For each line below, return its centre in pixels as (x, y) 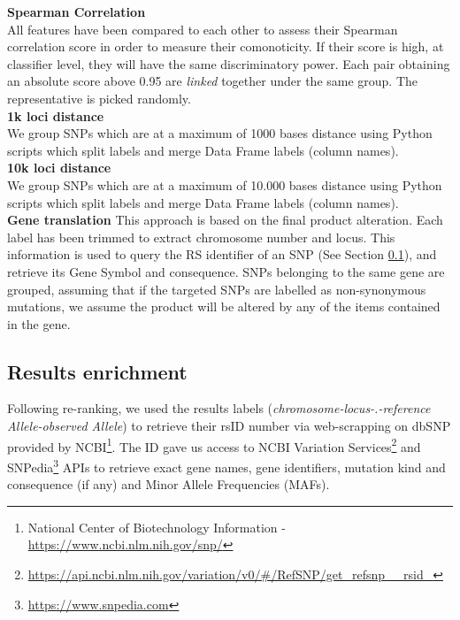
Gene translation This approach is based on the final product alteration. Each (225, 220)
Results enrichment (97, 371)
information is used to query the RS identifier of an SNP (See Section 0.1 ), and (222, 254)
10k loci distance (59, 168)
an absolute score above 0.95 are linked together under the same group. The (213, 81)
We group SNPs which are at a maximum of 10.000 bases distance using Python (225, 184)
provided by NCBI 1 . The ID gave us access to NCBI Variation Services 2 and (214, 445)
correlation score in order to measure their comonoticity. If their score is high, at (226, 46)
